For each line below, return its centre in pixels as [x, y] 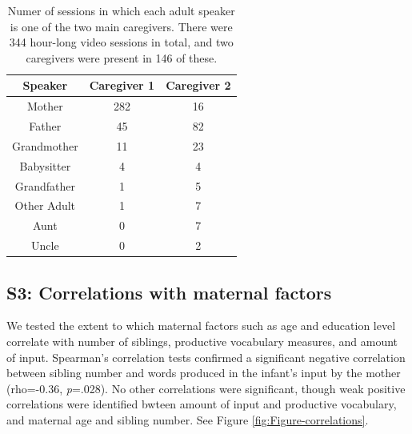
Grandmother [45, 145]
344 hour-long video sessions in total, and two [121, 42]
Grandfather [45, 185]
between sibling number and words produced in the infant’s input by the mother [204, 373]
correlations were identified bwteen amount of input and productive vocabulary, [202, 404]
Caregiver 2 [198, 85]
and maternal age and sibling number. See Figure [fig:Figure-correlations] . [188, 419]
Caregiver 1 [122, 85]
